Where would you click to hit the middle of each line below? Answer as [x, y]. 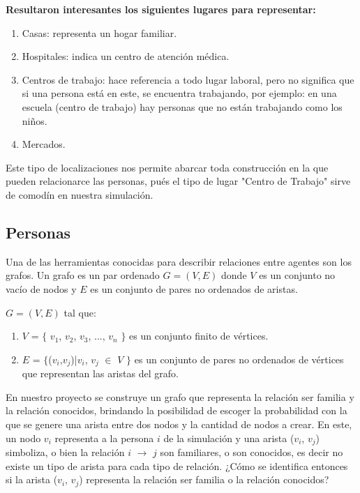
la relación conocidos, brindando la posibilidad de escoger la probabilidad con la [177, 410]
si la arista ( [32, 479]
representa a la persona [104, 438]
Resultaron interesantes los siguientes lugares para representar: [161, 9]
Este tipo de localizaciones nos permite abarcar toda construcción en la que [167, 167]
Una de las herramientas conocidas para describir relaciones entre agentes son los [179, 261]
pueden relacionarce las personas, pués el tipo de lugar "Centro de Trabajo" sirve [178, 181]
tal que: [80, 312]
